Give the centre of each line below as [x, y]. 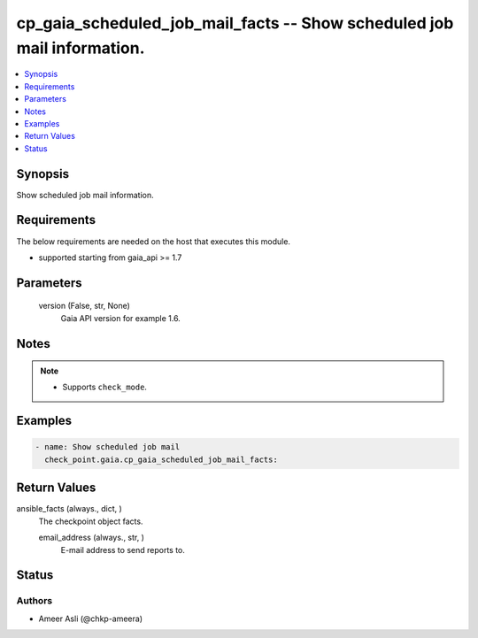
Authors [35, 601]
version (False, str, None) [84, 306]
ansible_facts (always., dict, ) [69, 509]
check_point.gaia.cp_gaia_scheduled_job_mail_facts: [161, 459]
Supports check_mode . [105, 387]
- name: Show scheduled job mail [108, 447]
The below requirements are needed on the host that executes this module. [154, 241]
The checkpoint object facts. [91, 521]
